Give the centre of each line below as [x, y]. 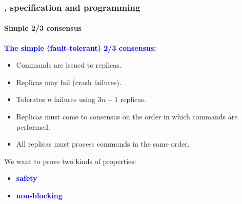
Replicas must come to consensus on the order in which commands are [127, 117]
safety [27, 178]
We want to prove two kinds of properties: [70, 161]
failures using [75, 99]
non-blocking [39, 195]
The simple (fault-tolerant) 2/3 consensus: [80, 47]
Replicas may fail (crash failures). [69, 82]
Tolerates [31, 99]
